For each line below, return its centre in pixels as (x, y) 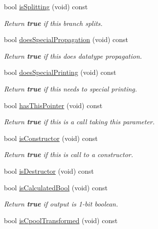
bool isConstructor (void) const (51, 138)
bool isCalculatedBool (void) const (56, 187)
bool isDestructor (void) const (49, 171)
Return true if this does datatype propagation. (73, 56)
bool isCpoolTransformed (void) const (61, 220)
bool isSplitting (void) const (46, 6)
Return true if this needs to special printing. (71, 88)
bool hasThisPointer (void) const (53, 105)
